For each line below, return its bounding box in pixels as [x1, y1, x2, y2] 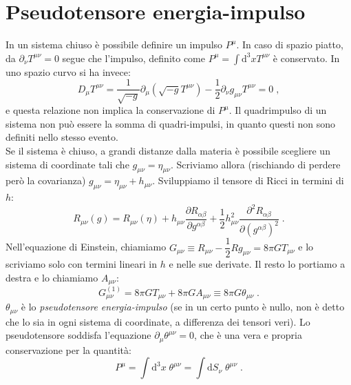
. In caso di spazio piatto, [236, 37, 343, 52]
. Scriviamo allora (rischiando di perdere [170, 157, 341, 171]
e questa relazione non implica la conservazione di [6, 103, 215, 117]
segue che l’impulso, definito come [62, 50, 205, 65]
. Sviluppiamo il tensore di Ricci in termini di [152, 173, 344, 188]
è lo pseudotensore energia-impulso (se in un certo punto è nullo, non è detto [21, 299, 345, 314]
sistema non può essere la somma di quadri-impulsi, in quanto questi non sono [6, 116, 336, 130]
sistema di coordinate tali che [6, 157, 129, 171]
